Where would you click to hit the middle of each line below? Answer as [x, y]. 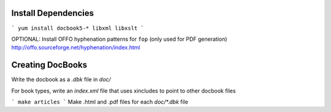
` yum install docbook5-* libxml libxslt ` [78, 28]
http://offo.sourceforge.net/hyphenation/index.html [76, 47]
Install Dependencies [53, 13]
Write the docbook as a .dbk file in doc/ [61, 80]
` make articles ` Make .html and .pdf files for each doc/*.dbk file [100, 102]
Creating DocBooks [49, 65]
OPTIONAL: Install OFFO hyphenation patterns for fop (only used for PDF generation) [119, 39]
